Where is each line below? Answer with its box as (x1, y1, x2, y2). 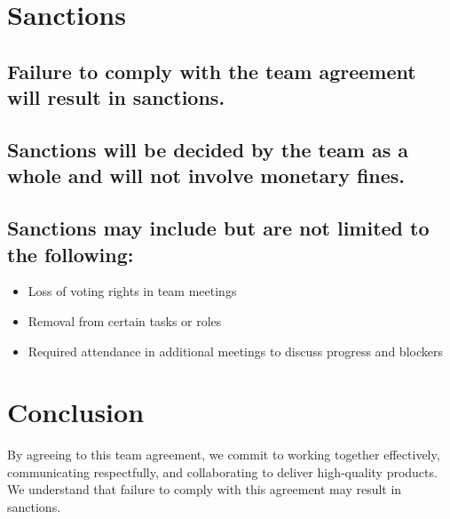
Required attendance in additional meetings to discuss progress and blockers (28, 341, 443, 360)
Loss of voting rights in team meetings (28, 282, 237, 300)
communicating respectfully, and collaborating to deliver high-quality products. (7, 462, 438, 481)
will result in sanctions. (7, 84, 225, 111)
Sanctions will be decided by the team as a (7, 135, 408, 163)
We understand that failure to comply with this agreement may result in (7, 480, 402, 499)
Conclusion (7, 394, 145, 430)
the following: (7, 240, 134, 267)
